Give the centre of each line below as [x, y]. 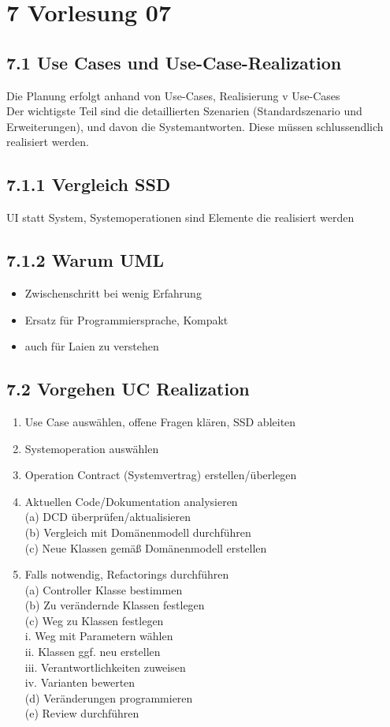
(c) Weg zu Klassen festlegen [94, 620]
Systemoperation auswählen [92, 448]
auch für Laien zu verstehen [92, 346]
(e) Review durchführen [82, 713]
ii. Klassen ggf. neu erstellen [93, 652]
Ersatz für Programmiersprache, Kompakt [126, 319]
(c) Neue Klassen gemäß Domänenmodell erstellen [146, 547]
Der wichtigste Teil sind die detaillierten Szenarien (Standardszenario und [184, 111]
